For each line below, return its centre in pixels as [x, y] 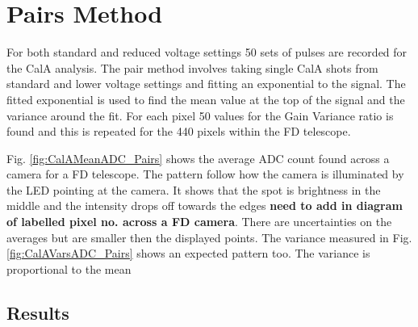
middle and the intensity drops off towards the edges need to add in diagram [205, 205]
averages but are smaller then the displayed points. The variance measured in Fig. [209, 237]
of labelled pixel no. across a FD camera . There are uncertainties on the [199, 222]
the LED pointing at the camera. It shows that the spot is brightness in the [194, 189]
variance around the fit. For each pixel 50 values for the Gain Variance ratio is [200, 115]
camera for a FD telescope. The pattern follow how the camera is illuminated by [205, 174]
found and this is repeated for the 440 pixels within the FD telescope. [179, 131]
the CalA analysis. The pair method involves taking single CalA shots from [192, 67]
